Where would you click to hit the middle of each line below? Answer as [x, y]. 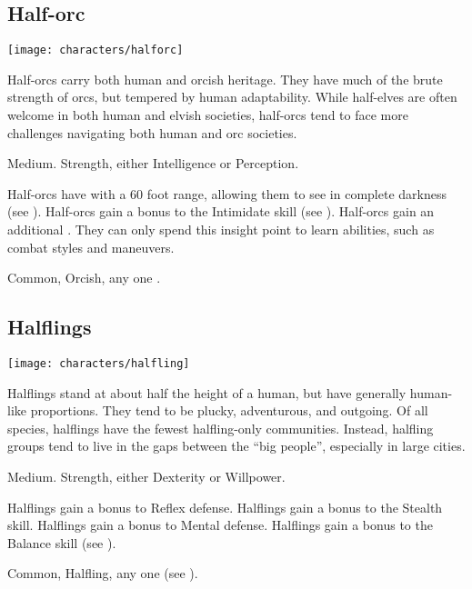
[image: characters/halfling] [99, 364]
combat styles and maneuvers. [91, 247]
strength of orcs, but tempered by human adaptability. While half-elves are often [232, 97]
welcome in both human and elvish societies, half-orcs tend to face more [208, 115]
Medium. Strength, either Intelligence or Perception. [153, 163]
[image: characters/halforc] [95, 50]
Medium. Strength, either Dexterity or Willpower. [146, 477]
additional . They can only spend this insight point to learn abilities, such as [221, 230]
